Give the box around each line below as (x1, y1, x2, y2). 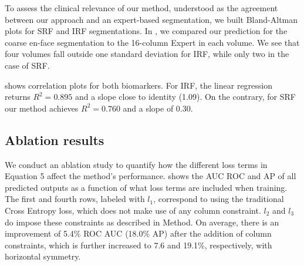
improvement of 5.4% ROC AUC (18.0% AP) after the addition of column (5, 227, 272, 240)
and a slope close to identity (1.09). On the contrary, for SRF (75, 90, 296, 103)
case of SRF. (5, 59, 50, 71)
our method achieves (5, 102, 79, 114)
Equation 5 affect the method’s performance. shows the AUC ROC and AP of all (5, 170, 296, 182)
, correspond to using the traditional (153, 193, 284, 205)
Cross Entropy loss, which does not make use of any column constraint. (5, 204, 261, 216)
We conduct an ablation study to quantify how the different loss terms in (5, 158, 268, 170)
